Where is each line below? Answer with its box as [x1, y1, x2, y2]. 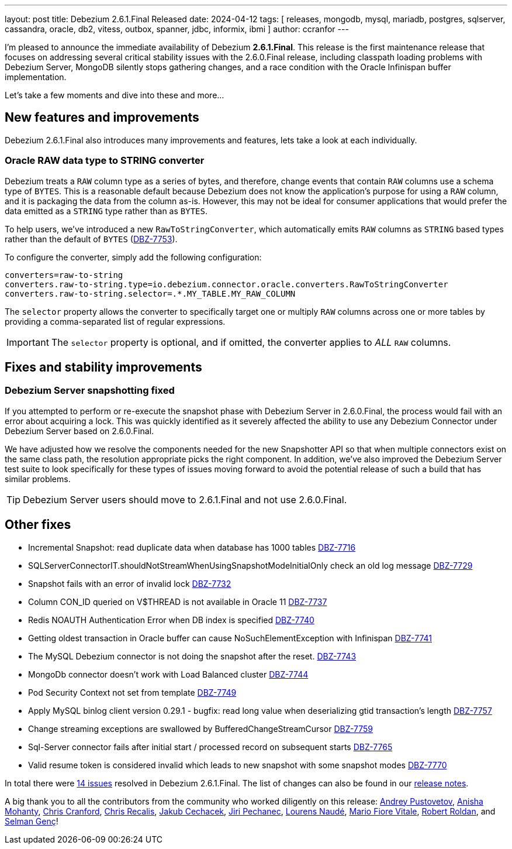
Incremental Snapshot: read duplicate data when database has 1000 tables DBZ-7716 [28, 542, 356, 552]
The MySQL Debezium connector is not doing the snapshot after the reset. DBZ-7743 [28, 651, 357, 661]
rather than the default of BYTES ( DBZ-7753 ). [5, 233, 178, 244]
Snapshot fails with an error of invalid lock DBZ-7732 [28, 578, 231, 589]
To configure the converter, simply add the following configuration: [5, 252, 262, 262]
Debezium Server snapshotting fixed [5, 384, 175, 397]
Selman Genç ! [5, 816, 58, 826]
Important [6, 336, 49, 348]
